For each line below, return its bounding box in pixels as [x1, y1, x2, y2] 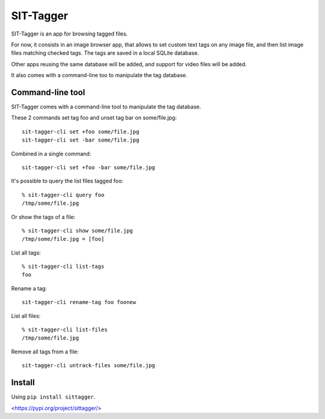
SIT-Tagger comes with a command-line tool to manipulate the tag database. [11, 103, 202, 111]
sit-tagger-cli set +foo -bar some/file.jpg [22, 164, 156, 171]
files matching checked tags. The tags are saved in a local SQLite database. [11, 49, 199, 57]
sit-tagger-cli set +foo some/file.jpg [22, 128, 140, 135]
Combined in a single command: [11, 150, 91, 157]
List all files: [11, 312, 41, 319]
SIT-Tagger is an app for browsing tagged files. [11, 30, 128, 37]
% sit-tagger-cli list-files [22, 326, 108, 334]
